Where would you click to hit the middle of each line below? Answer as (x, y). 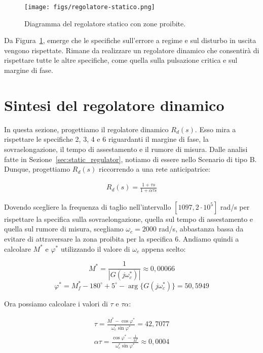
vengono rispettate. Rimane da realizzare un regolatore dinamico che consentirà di (132, 50)
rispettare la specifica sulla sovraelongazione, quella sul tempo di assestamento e (129, 219)
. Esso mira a (215, 129)
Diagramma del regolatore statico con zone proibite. (105, 23)
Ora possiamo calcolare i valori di (56, 303)
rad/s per (235, 206)
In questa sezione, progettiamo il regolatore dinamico (86, 129)
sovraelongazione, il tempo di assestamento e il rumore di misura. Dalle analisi (126, 149)
